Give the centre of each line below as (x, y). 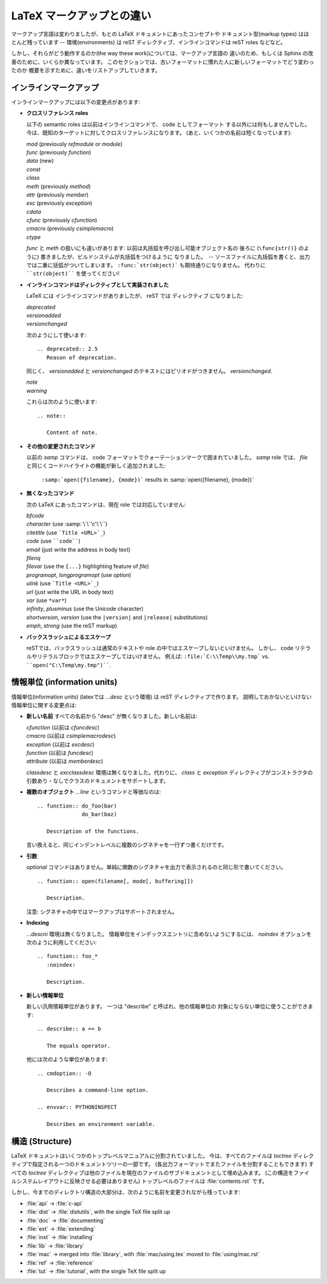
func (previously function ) (59, 152)
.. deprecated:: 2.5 (68, 349)
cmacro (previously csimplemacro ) (70, 229)
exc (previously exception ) (59, 203)
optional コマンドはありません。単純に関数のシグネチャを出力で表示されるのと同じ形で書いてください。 (157, 867)
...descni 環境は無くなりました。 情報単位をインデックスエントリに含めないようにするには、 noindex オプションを (169, 934)
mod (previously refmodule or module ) (74, 144)
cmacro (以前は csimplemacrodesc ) (71, 736)
